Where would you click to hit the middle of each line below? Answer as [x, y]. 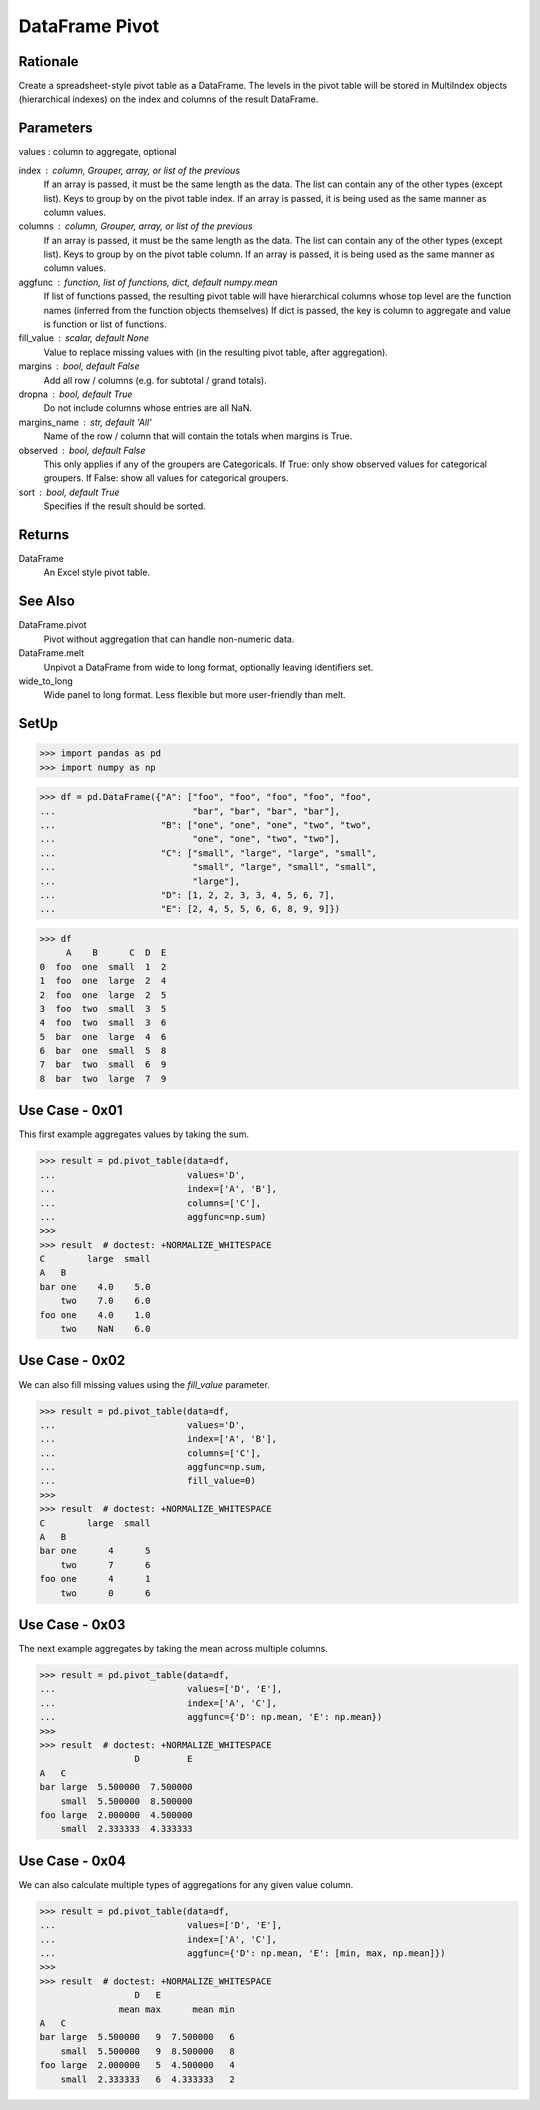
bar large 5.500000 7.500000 [116, 1787]
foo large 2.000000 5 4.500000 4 [137, 2065]
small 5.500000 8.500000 [127, 1801]
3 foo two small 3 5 [103, 1008]
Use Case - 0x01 [70, 1110]
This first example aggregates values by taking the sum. [134, 1134]
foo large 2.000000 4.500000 [116, 1814]
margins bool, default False [79, 366]
